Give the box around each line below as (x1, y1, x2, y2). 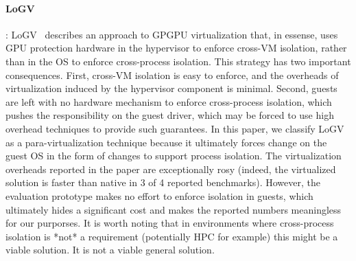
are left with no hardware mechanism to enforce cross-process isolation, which (5, 94, 332, 109)
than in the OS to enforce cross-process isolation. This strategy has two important (5, 54, 351, 68)
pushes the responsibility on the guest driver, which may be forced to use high (5, 108, 334, 122)
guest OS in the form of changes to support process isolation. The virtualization (5, 148, 342, 163)
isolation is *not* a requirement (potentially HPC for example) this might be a (5, 229, 338, 243)
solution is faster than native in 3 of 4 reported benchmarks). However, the (5, 175, 321, 190)
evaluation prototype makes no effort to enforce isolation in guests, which (5, 188, 313, 203)
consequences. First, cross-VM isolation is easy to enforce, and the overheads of (5, 67, 339, 82)
